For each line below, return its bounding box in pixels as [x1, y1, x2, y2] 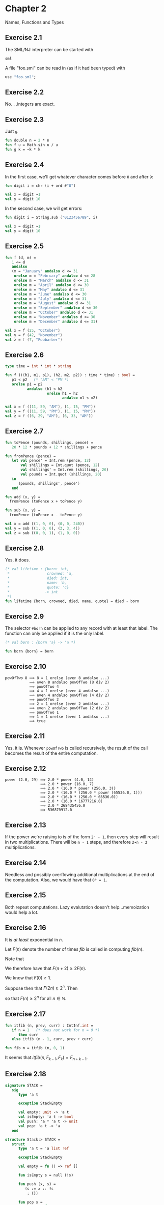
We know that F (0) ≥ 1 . [5, 974, 52, 981]
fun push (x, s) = [18, 1181, 56, 1186]
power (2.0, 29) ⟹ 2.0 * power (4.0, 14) [5, 777, 94, 782]
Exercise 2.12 [5, 764, 46, 773]
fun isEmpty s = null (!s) [18, 1173, 74, 1178]
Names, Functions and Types [5, 19, 64, 25]
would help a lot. [5, 909, 39, 915]
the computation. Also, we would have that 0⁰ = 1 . [5, 877, 107, 883]
